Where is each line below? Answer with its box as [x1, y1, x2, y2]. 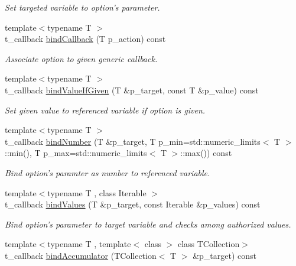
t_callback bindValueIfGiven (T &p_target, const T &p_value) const [5, 83, 259, 96]
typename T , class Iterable [47, 186, 147, 199]
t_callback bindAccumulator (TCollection [5, 249, 157, 261]
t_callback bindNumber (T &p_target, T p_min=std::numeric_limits [5, 135, 261, 147]
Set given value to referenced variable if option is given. [5, 103, 206, 116]
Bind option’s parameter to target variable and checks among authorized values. [5, 218, 291, 230]
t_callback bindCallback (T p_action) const [5, 33, 166, 45]
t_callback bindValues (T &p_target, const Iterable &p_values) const [5, 198, 261, 210]
